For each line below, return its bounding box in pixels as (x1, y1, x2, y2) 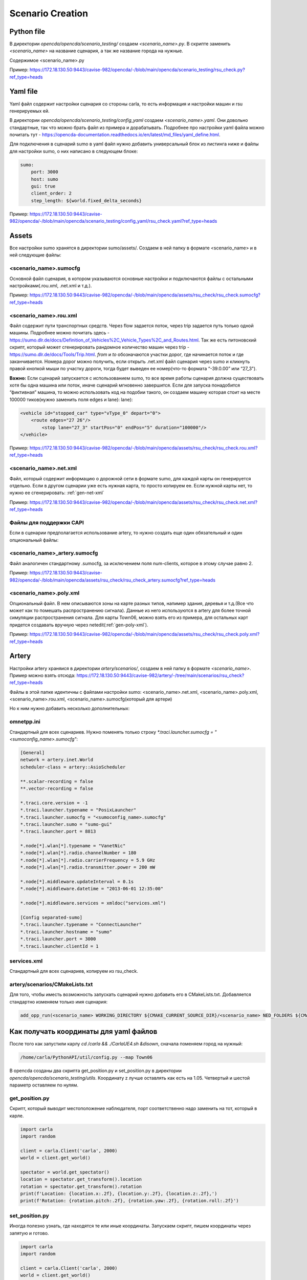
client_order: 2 (31, 190, 72, 197)
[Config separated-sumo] (20, 914, 83, 920)
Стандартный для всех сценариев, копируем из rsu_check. (9, 968, 138, 974)
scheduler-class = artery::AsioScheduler (20, 764, 126, 770)
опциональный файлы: (9, 537, 59, 543)
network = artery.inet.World (20, 757, 94, 763)
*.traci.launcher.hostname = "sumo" (20, 929, 113, 934)
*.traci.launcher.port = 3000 (20, 936, 96, 942)
